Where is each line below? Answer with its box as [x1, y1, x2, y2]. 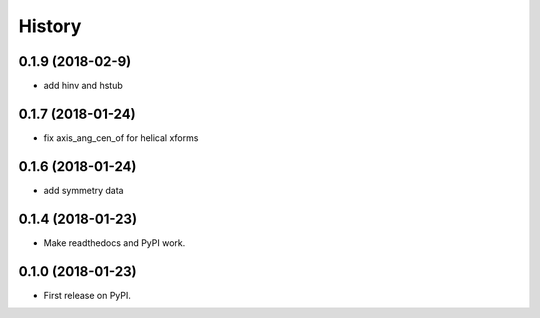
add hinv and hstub [43, 80, 124, 92]
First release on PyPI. [43, 289, 132, 301]
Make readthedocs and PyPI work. [43, 236, 186, 249]
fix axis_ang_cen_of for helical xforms [43, 131, 199, 144]
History [18, 15, 82, 37]
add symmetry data [43, 184, 124, 196]
